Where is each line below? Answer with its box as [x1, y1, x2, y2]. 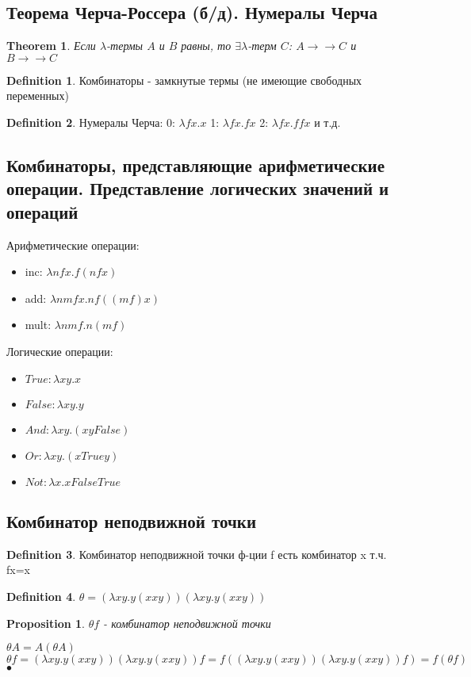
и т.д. [314, 113, 341, 130]
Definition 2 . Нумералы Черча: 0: [6, 113, 175, 130]
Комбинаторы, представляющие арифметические [6, 152, 385, 177]
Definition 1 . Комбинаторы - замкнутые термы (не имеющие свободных [6, 71, 362, 88]
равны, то [181, 37, 232, 54]
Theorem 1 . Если [6, 37, 96, 54]
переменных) [6, 87, 69, 104]
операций [6, 199, 78, 224]
